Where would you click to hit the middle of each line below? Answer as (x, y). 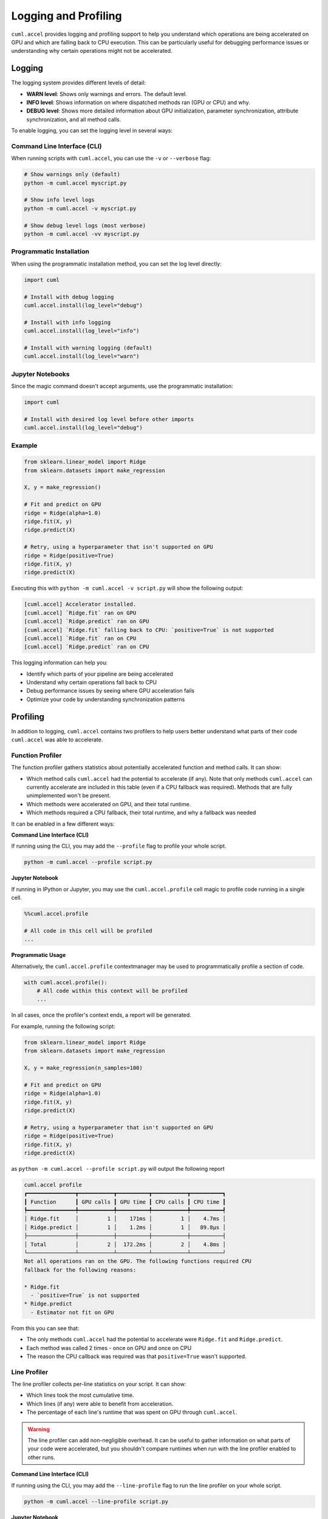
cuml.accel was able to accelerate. (57, 740)
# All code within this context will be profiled (112, 991)
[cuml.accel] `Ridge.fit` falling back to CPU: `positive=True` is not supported (149, 630)
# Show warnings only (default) (72, 174)
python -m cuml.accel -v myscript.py (80, 208)
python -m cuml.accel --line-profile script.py (96, 1501)
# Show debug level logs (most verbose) (85, 225)
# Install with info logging (67, 322)
